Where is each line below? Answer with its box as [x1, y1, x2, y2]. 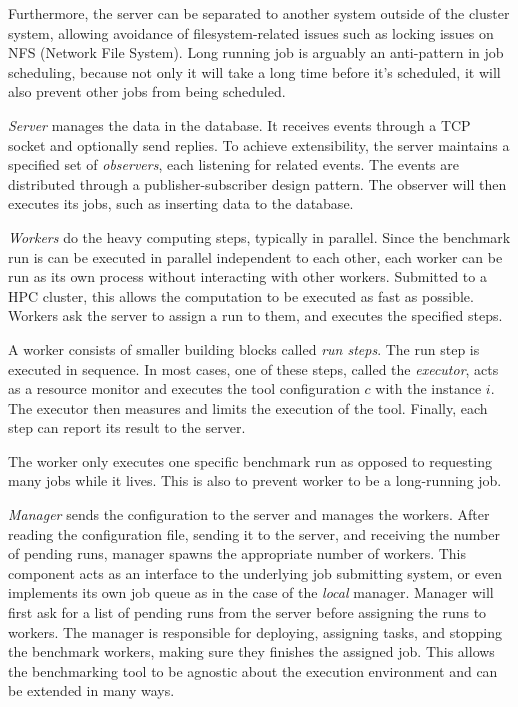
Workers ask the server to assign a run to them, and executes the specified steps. [8, 305, 503, 326]
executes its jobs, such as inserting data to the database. [8, 193, 354, 214]
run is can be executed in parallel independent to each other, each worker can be [8, 246, 503, 267]
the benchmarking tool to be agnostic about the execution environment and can [8, 660, 498, 681]
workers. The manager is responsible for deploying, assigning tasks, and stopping [8, 621, 503, 642]
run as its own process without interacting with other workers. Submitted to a [8, 266, 487, 287]
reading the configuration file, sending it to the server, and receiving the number [8, 523, 500, 544]
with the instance [375, 378, 482, 399]
